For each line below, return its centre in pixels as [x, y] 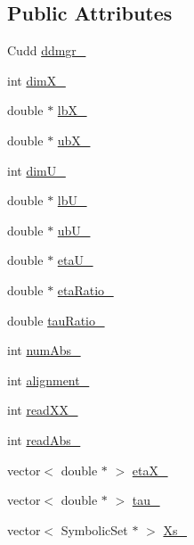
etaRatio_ [85, 289]
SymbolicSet [94, 529]
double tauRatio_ [56, 320]
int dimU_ [36, 170]
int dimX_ [36, 80]
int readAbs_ [44, 439]
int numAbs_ [44, 350]
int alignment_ [48, 380]
